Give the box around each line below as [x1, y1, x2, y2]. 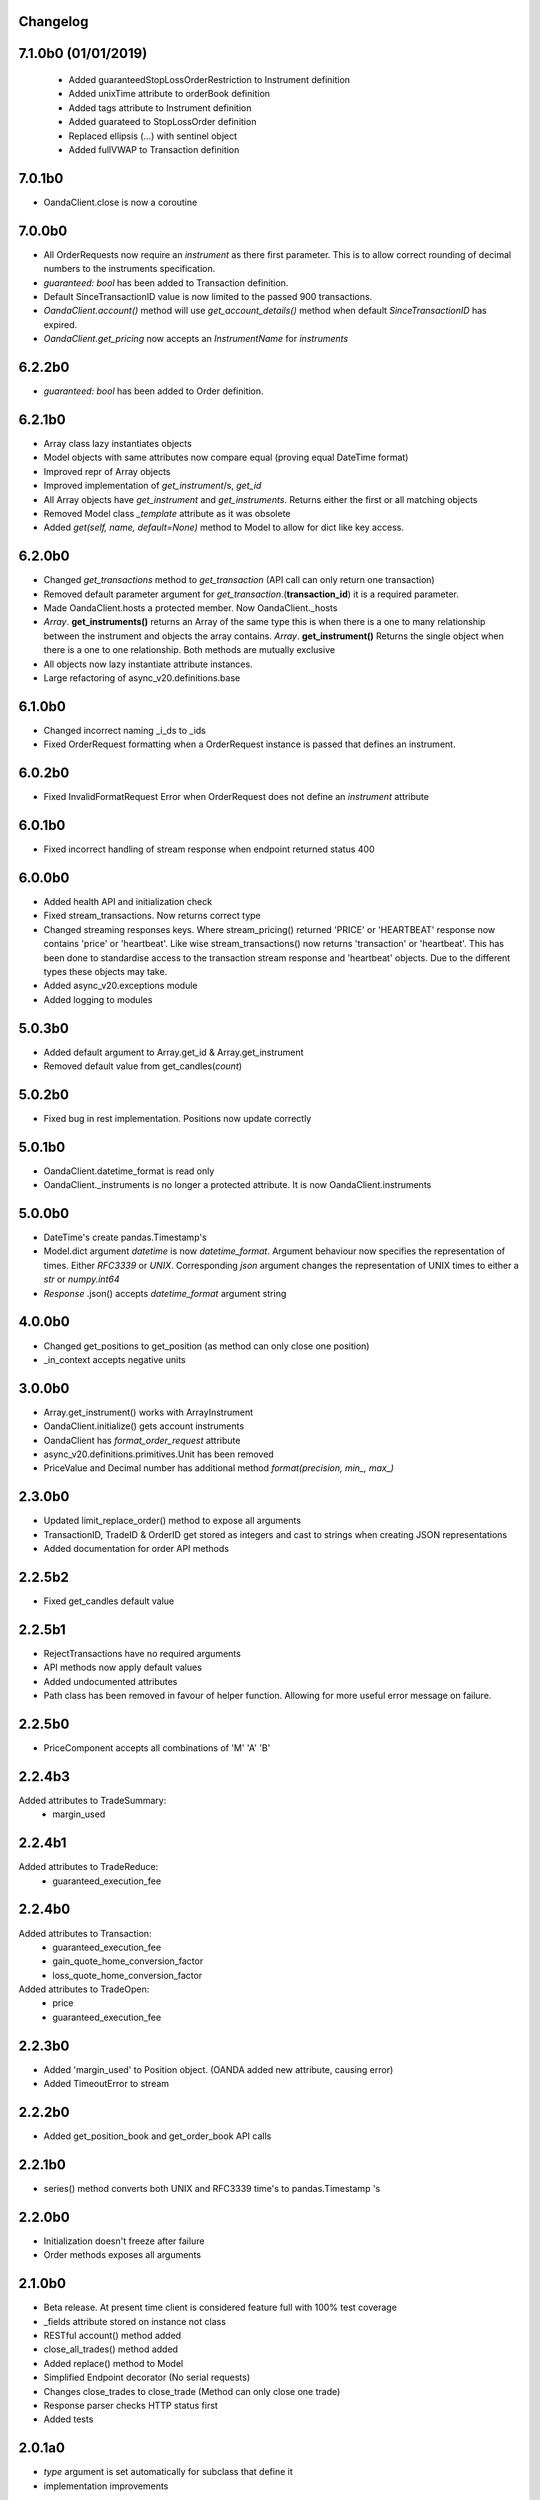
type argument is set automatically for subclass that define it [43, 2466, 294, 2478]
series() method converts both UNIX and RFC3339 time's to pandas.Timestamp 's [43, 2182, 381, 2194]
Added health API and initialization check [43, 895, 213, 907]
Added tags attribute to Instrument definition [68, 101, 252, 114]
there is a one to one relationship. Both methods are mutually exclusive [43, 644, 335, 656]
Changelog [18, 13, 89, 30]
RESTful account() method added [43, 2329, 182, 2341]
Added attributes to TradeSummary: [18, 1794, 167, 1806]
